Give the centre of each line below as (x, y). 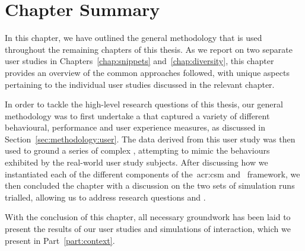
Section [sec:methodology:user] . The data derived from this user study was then (150, 139)
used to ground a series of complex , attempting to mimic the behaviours (137, 150)
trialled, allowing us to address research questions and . (105, 197)
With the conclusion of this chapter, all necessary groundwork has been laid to (148, 217)
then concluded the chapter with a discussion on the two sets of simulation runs (150, 185)
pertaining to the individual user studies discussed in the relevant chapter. (140, 84)
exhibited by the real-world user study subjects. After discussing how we (136, 162)
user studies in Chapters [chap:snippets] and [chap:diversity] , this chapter (139, 61)
